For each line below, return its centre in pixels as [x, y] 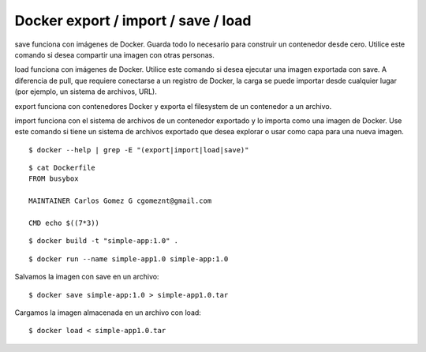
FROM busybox [54, 179]
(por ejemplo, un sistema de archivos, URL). [86, 92]
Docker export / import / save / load [133, 21]
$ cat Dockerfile [62, 168]
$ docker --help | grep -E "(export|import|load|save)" [139, 150]
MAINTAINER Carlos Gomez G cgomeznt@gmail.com [120, 201]
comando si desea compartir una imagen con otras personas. [114, 54]
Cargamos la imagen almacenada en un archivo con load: [108, 313]
